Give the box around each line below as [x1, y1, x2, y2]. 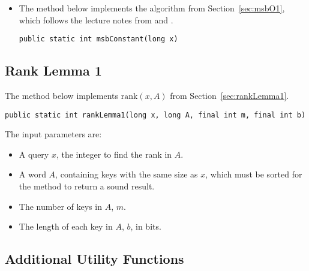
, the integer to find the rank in [56, 147, 172, 160]
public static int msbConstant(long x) [19, 35, 178, 44]
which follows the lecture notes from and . [19, 13, 173, 26]
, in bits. [130, 220, 161, 233]
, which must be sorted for [205, 168, 302, 180]
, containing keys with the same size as [55, 168, 198, 180]
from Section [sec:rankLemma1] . [170, 89, 289, 102]
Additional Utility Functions [5, 249, 184, 268]
